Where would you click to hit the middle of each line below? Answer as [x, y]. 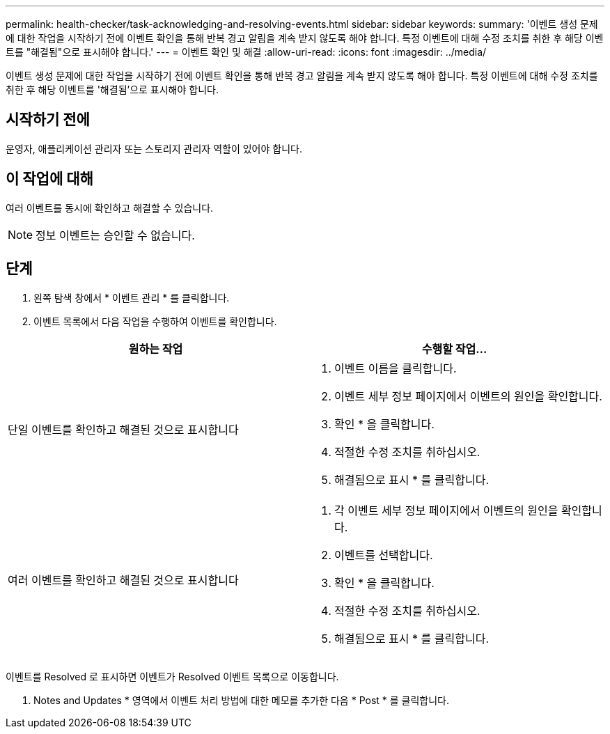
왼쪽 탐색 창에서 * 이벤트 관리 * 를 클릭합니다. [132, 297]
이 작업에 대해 [49, 179]
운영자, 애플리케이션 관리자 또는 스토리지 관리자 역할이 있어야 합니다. [154, 148]
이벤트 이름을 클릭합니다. [396, 368]
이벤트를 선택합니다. [384, 555]
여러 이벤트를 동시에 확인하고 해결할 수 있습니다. [110, 208]
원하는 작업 [156, 349]
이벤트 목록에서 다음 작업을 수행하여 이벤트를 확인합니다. [155, 321]
